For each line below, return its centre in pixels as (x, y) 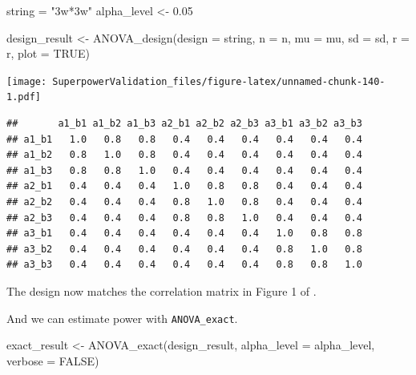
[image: (27, 81)
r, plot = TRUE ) (48, 53)
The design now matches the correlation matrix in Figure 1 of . (162, 291)
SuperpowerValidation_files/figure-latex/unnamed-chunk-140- (219, 81)
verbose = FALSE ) (53, 360)
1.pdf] (24, 97)
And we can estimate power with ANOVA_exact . (122, 318)
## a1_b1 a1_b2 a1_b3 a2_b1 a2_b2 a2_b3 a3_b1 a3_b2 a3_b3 (184, 124)
